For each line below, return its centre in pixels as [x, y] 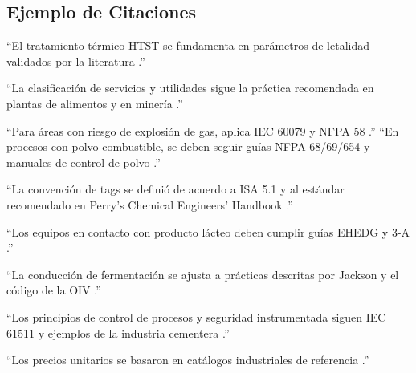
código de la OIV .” [54, 290]
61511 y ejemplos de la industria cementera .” [118, 332]
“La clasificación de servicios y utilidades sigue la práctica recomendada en [190, 88]
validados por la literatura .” [76, 61]
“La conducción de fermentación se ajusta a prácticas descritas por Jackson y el [203, 274]
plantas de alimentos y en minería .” [95, 103]
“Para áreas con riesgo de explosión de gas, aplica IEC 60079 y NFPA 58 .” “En [203, 130]
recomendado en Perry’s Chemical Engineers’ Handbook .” [150, 204]
